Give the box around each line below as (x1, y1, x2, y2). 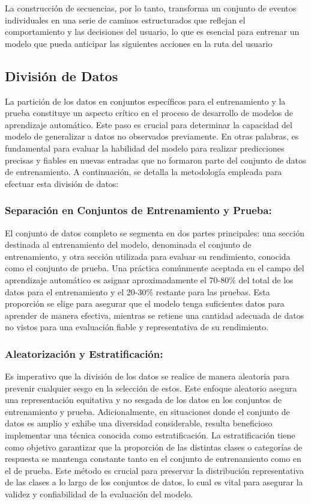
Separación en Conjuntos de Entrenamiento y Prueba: (5, 203, 272, 218)
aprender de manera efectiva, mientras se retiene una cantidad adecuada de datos (5, 309, 304, 321)
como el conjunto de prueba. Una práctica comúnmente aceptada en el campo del (5, 262, 304, 274)
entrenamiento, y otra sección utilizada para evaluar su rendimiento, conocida (5, 250, 291, 262)
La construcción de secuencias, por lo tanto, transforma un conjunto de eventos (5, 2, 297, 14)
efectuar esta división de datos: (5, 177, 119, 189)
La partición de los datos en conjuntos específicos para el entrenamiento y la (5, 94, 286, 107)
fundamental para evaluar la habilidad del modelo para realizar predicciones (5, 141, 285, 154)
